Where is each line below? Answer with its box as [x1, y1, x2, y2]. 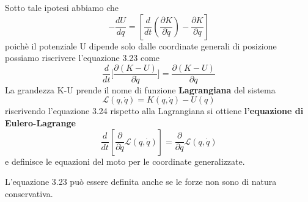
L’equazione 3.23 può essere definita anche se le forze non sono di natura [5, 175, 277, 188]
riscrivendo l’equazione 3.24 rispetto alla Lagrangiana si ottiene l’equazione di [5, 104, 304, 117]
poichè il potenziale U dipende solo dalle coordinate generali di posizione [5, 39, 277, 52]
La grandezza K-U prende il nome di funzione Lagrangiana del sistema [5, 83, 276, 96]
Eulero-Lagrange [5, 117, 76, 129]
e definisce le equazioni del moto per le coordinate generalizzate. [5, 154, 245, 167]
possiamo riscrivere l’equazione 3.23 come [5, 51, 160, 64]
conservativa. [5, 187, 53, 200]
